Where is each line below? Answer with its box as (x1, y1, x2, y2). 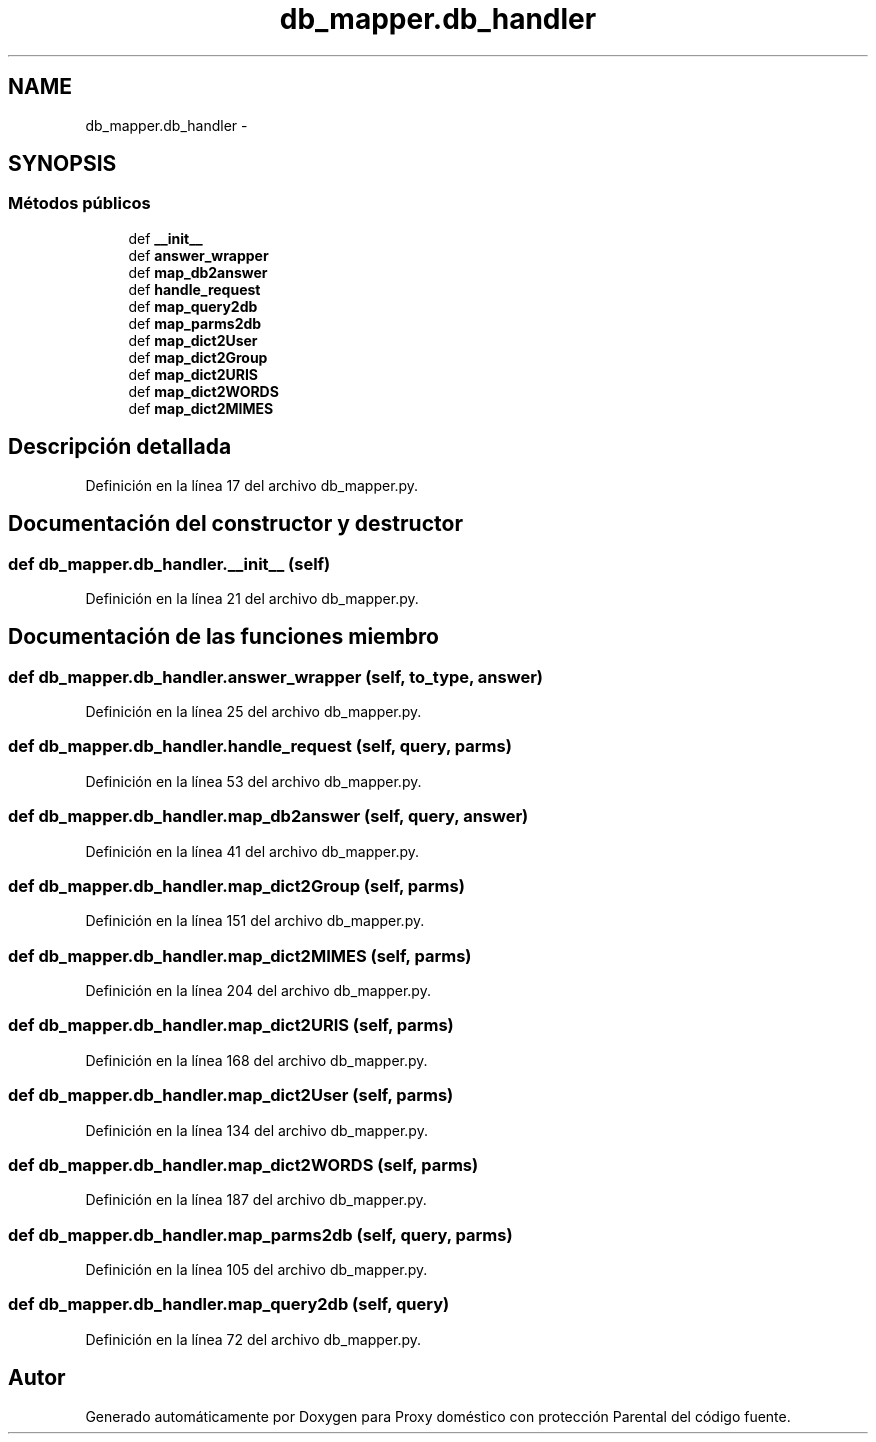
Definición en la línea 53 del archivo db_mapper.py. (85, 772, 422, 790)
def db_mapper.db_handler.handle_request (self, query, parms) (8, 736, 512, 757)
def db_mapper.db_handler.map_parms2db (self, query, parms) (8, 1224, 513, 1245)
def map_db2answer (128, 263, 268, 281)
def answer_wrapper (128, 246, 269, 264)
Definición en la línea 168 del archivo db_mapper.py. (85, 1051, 428, 1069)
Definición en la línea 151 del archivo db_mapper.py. (85, 912, 425, 930)
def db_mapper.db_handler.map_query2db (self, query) (8, 1294, 450, 1315)
